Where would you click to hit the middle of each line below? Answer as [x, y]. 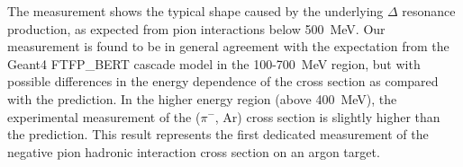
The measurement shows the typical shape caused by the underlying [195, 11]
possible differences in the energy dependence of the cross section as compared [223, 81]
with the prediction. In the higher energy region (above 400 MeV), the [202, 98]
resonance [429, 11]
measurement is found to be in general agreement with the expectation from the [228, 46]
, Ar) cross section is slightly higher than [327, 116]
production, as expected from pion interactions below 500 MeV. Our [196, 28]
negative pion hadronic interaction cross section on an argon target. [194, 151]
